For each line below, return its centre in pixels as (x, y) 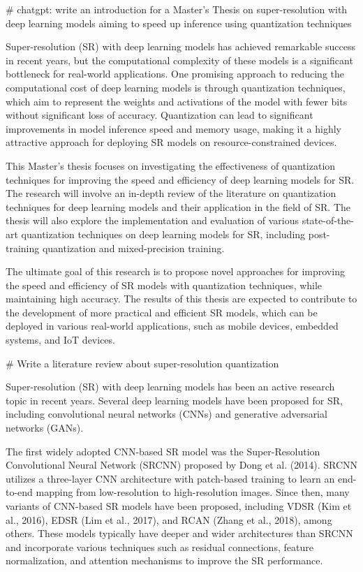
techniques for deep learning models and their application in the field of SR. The (178, 206)
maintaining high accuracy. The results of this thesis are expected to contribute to (181, 299)
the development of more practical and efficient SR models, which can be (162, 312)
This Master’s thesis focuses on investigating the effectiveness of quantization (171, 165)
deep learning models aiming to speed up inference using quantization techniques (179, 23)
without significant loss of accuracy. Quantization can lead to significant (160, 115)
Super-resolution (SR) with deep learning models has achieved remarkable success (180, 46)
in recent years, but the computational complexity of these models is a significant (179, 60)
